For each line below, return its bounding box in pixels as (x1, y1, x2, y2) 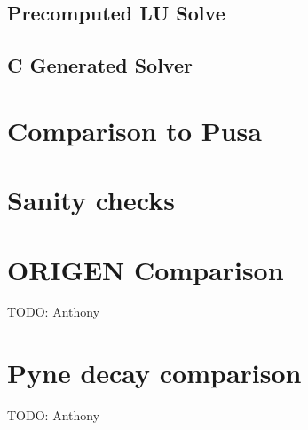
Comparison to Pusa (7, 112, 262, 148)
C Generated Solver (7, 51, 193, 79)
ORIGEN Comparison (7, 251, 284, 287)
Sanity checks (7, 182, 175, 218)
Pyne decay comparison (7, 355, 302, 391)
